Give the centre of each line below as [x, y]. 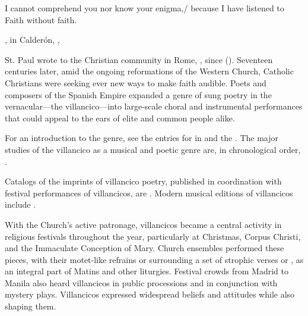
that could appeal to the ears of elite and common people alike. [120, 118]
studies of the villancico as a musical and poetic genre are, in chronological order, [153, 149]
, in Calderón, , [32, 40]
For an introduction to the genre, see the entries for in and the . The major [142, 138]
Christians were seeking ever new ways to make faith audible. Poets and [136, 82]
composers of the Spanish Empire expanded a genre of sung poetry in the [138, 94]
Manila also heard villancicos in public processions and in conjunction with [141, 282]
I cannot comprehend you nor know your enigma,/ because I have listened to [145, 8]
